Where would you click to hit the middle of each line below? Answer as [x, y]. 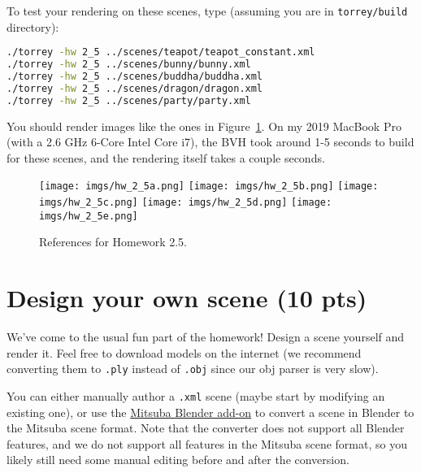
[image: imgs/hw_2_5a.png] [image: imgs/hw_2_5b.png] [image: [209, 187]
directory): [33, 26]
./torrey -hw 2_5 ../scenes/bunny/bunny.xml [129, 65]
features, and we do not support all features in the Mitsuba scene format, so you [207, 443]
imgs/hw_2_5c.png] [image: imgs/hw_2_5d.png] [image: [186, 203]
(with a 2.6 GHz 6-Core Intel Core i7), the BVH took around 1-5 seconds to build [210, 142]
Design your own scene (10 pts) [187, 298]
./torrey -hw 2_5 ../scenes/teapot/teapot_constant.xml [161, 52]
